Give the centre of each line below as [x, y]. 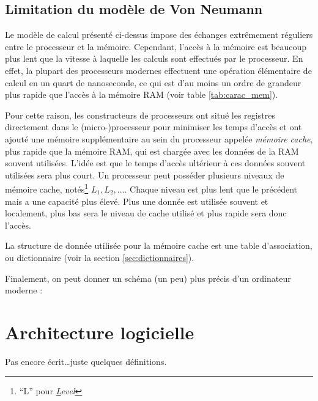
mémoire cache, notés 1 [47, 188]
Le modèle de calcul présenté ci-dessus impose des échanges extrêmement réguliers [159, 35]
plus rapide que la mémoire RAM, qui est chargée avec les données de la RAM [152, 151]
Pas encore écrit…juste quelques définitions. [86, 361]
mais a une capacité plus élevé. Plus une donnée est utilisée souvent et [137, 201]
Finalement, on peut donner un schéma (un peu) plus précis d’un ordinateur [148, 278]
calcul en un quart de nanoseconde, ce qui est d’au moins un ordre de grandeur [153, 82]
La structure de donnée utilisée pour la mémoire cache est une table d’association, [159, 245]
